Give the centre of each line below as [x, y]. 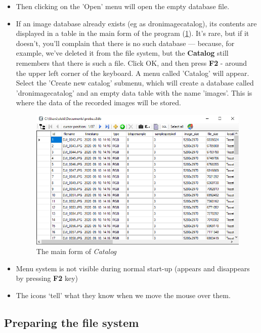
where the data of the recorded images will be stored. [98, 102]
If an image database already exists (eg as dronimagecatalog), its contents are [136, 23]
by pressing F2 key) [47, 278]
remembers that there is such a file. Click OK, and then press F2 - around [132, 63]
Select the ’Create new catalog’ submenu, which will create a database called [135, 83]
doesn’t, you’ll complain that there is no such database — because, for [125, 43]
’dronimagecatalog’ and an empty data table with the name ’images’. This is [134, 92]
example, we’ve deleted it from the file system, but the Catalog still [122, 53]
